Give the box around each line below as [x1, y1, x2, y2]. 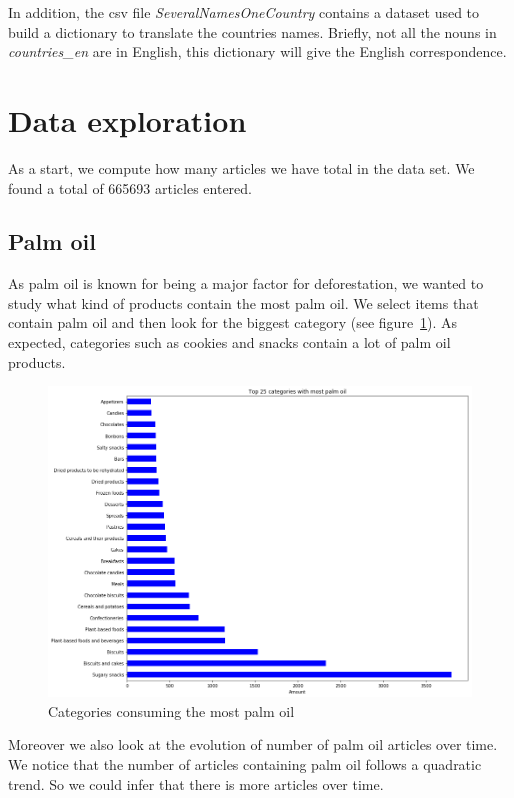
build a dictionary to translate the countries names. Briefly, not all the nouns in [8, 21, 497, 42]
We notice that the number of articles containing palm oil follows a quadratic [8, 754, 482, 775]
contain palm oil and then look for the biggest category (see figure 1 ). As [8, 312, 458, 333]
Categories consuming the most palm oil [48, 700, 295, 721]
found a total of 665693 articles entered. [8, 177, 252, 198]
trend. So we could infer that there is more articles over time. [8, 773, 384, 794]
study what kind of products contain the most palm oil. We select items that [8, 292, 479, 313]
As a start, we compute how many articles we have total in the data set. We [8, 157, 475, 178]
